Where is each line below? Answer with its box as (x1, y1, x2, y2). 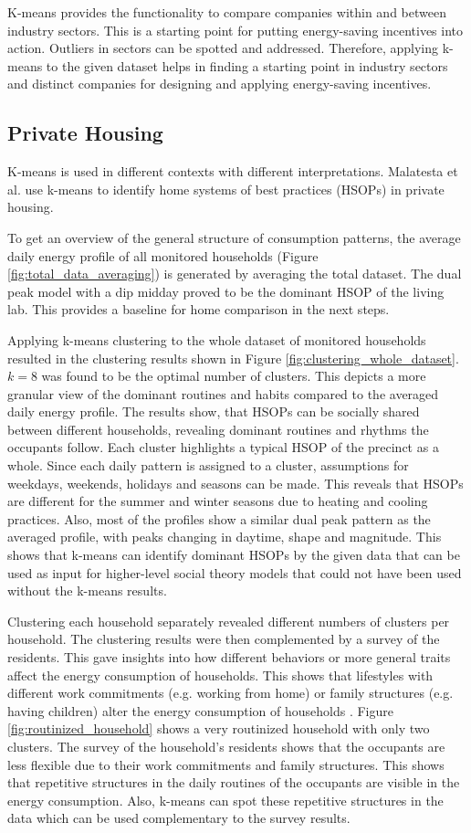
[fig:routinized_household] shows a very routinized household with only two (7, 719, 430, 738)
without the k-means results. (7, 581, 167, 600)
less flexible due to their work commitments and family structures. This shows (7, 754, 445, 774)
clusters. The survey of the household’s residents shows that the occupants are (7, 736, 445, 755)
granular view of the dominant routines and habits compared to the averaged (7, 384, 439, 403)
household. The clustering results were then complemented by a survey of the (7, 629, 440, 648)
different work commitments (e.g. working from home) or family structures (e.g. (7, 683, 454, 702)
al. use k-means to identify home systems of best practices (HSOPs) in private (7, 179, 445, 198)
